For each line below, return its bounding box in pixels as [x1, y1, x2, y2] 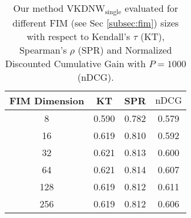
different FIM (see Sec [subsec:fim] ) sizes [12, 15, 179, 29]
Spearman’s [19, 42, 67, 57]
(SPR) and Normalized [78, 42, 172, 57]
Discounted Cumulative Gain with [5, 56, 146, 70]
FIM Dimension [9, 93, 85, 107]
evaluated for [125, 1, 179, 15]
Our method [13, 1, 64, 15]
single [105, 8, 122, 15]
